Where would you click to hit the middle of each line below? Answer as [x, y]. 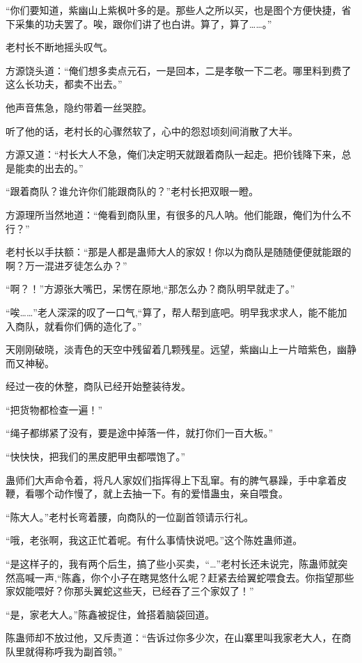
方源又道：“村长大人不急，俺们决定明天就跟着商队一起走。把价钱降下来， [174, 154]
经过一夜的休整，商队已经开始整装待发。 [98, 386]
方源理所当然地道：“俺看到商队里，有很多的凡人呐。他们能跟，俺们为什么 [174, 214]
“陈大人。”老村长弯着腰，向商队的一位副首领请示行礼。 [130, 516]
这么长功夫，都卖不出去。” [64, 84]
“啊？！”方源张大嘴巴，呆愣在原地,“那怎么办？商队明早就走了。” [150, 289]
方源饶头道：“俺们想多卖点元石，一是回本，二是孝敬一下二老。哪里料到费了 [179, 70]
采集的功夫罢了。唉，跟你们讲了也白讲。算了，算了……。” [143, 23]
